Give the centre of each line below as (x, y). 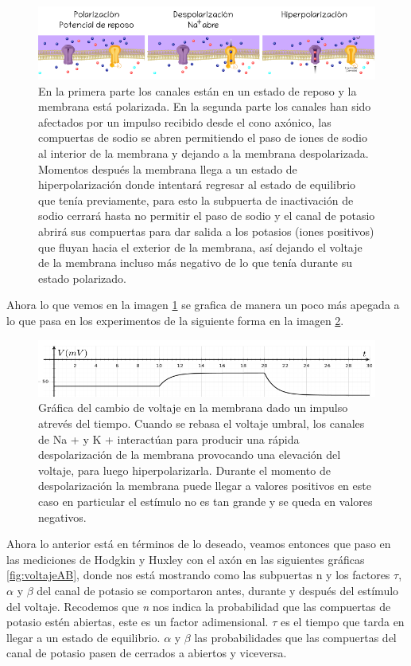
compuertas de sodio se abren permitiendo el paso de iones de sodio (203, 137)
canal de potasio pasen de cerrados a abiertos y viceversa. (147, 653)
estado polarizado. (82, 278)
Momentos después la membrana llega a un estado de (168, 168)
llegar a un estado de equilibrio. (83, 637)
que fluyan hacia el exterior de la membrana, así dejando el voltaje (200, 247)
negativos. (62, 517)
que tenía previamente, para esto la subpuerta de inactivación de (196, 200)
